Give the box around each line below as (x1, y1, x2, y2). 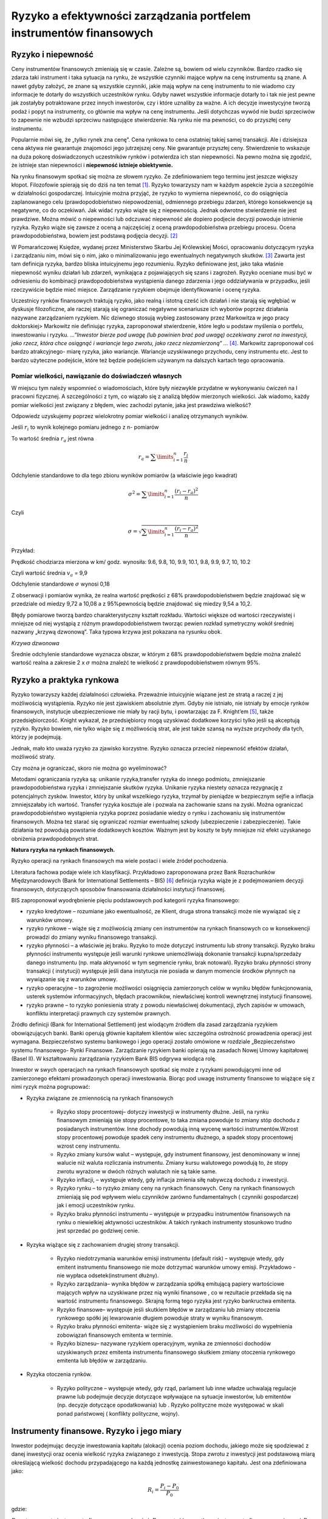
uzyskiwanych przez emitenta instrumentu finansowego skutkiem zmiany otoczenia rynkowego (56, 1348, 296, 1356)
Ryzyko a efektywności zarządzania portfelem (11, 9, 251, 22)
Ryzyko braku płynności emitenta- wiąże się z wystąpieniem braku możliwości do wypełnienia (56, 1323, 293, 1330)
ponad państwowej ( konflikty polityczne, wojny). (56, 1410, 180, 1417)
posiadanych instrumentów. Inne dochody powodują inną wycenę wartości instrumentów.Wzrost (56, 1125, 299, 1133)
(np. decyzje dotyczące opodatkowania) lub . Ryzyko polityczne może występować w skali (56, 1401, 284, 1409)
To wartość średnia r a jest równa (11, 434, 94, 444)
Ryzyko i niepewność (11, 49, 94, 60)
